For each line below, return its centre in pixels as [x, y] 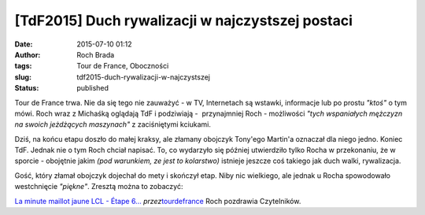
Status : [27, 88]
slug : [23, 77]
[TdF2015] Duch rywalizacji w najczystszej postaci [184, 20]
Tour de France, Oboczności [123, 66]
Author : [28, 54]
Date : [24, 44]
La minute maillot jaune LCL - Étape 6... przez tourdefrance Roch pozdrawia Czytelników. [158, 201]
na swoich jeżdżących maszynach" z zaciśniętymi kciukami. [113, 124]
